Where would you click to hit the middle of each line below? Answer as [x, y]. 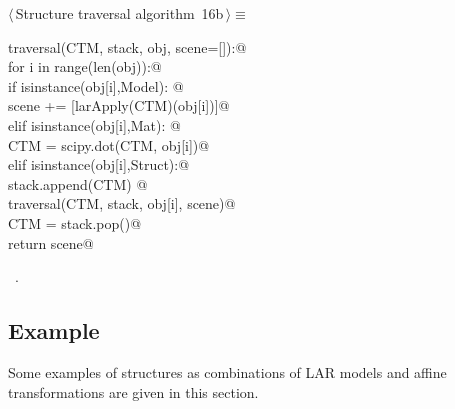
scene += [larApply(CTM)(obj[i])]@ [119, 105]
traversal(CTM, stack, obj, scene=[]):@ [127, 46]
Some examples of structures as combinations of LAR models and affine [227, 371]
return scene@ [51, 242]
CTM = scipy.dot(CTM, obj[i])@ [109, 144]
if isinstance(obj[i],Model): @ [96, 85]
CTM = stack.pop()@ [75, 222]
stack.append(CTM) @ [78, 183]
